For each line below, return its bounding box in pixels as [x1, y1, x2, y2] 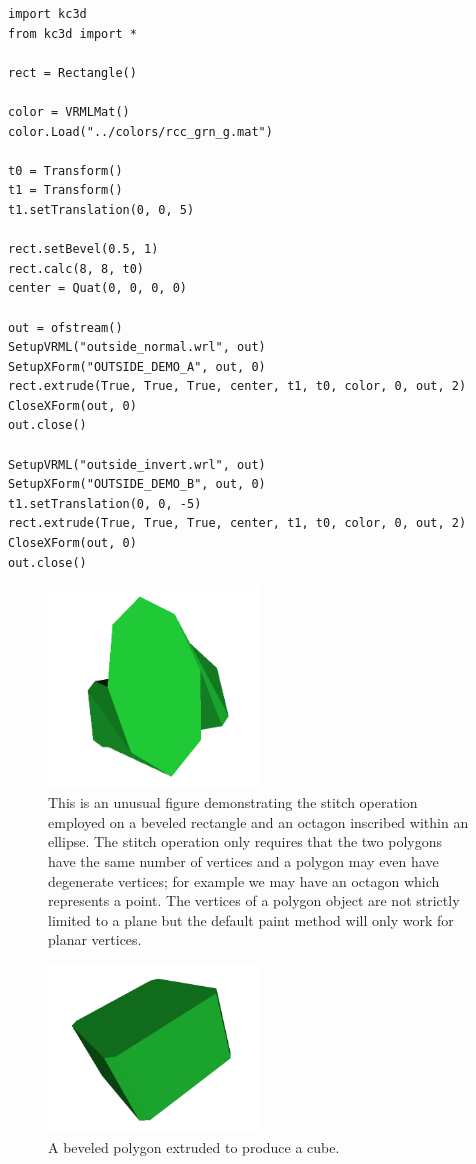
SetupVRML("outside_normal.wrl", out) [8, 340, 266, 355]
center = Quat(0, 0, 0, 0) [8, 281, 187, 296]
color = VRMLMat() [8, 104, 130, 119]
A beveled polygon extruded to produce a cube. [48, 1136, 340, 1157]
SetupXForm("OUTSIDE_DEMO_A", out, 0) [8, 359, 266, 374]
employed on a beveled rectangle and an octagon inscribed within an [48, 811, 469, 832]
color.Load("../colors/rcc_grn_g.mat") [8, 124, 273, 139]
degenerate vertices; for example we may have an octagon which [48, 870, 440, 891]
